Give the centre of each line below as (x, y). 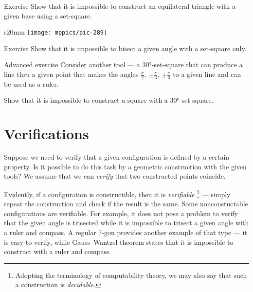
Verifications (46, 134)
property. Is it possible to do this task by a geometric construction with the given (125, 166)
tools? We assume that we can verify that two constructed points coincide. (115, 176)
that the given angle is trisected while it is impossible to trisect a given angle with (126, 223)
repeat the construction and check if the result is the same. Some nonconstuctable (126, 204)
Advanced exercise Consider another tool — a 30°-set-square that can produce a (123, 64)
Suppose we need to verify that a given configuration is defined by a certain (117, 157)
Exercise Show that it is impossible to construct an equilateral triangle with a (120, 6)
